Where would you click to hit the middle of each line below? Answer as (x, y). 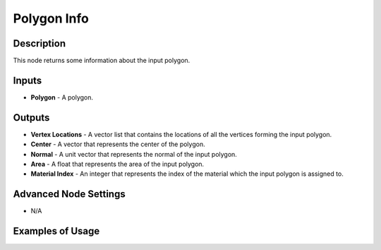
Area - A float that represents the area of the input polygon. (117, 164)
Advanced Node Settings (69, 194)
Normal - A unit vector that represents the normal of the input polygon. (134, 154)
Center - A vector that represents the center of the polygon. (118, 144)
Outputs (31, 118)
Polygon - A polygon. (62, 97)
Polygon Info (51, 18)
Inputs (28, 80)
